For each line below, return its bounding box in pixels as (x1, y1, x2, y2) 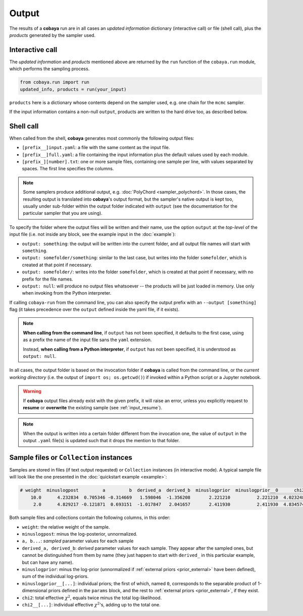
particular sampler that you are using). (23, 210, 103, 216)
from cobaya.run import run (20, 79, 89, 85)
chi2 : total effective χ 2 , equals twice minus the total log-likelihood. (22, 594, 162, 601)
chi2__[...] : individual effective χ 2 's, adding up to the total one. (22, 601, 161, 607)
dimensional (22, 588, 47, 594)
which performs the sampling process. (9, 66, 90, 72)
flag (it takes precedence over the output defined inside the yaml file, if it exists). (9, 306, 180, 313)
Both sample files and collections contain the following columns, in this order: (9, 514, 171, 520)
